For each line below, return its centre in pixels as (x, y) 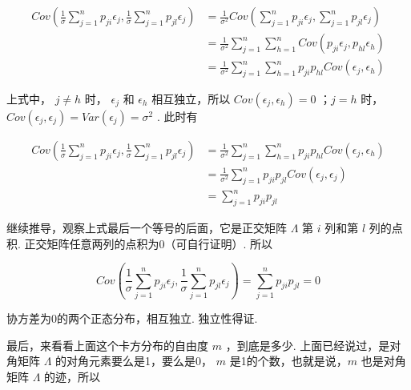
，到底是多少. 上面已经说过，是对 (313, 345)
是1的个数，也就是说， (288, 361)
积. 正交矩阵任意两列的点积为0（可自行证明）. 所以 (140, 243)
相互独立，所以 (191, 98)
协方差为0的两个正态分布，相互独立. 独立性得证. (132, 318)
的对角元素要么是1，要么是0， (134, 361)
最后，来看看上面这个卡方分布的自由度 (107, 345)
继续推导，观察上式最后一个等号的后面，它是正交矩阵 (147, 228)
